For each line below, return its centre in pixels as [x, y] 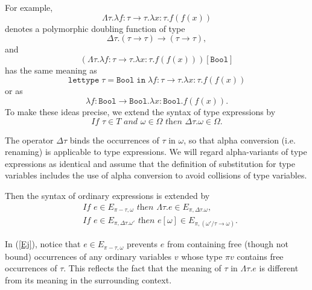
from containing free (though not [228, 244]
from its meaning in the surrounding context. [88, 279]
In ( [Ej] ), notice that [43, 244]
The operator [29, 140]
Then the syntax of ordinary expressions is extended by [107, 195]
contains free [260, 256]
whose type [202, 256]
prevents [142, 244]
